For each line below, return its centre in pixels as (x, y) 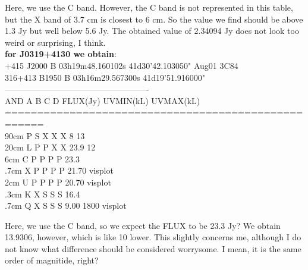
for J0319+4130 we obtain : (61, 54)
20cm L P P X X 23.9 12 (50, 147)
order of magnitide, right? (52, 260)
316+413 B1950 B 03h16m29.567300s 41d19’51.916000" (105, 77)
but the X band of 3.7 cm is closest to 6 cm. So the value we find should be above (154, 19)
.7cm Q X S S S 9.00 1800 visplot (66, 205)
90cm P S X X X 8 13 (45, 135)
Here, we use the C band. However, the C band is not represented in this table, (149, 7)
